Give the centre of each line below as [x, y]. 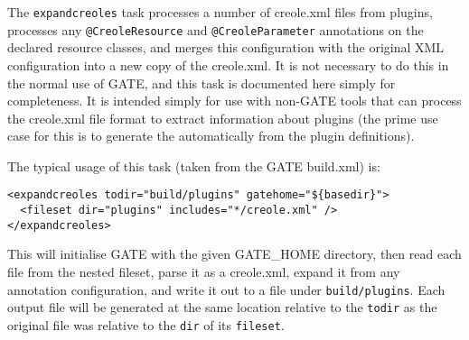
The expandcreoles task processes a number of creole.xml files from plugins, [220, 12]
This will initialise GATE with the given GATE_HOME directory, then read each [234, 254]
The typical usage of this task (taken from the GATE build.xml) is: [194, 165]
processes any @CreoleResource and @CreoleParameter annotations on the [216, 29]
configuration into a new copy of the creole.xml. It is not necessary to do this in [228, 64]
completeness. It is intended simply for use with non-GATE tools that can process [234, 101]
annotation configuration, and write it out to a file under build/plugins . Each [226, 289]
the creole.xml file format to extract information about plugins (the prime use [223, 118]
